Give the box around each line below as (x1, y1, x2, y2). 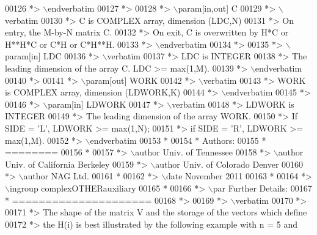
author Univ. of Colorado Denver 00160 (155, 157, 304, 170)
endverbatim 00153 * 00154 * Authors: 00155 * (90, 133, 266, 146)
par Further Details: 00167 (213, 181, 312, 194)
